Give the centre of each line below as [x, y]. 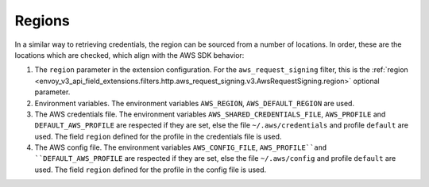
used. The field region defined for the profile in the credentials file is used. [158, 136]
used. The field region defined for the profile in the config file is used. [151, 170]
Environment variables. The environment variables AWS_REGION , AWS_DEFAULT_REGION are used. [195, 103]
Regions [43, 21]
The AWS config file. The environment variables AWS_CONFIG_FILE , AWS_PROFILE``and [181, 147]
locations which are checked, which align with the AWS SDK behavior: [129, 55]
